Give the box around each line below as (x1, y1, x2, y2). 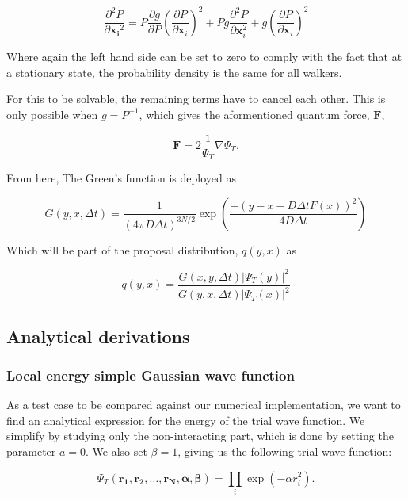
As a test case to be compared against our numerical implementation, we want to (6, 396, 401, 413)
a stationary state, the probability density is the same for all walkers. (6, 63, 342, 80)
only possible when (6, 105, 98, 122)
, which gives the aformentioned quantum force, (139, 105, 370, 122)
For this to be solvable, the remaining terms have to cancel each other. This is (6, 90, 386, 107)
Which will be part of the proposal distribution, (6, 241, 238, 258)
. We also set (86, 442, 147, 459)
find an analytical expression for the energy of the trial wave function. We (6, 411, 365, 428)
